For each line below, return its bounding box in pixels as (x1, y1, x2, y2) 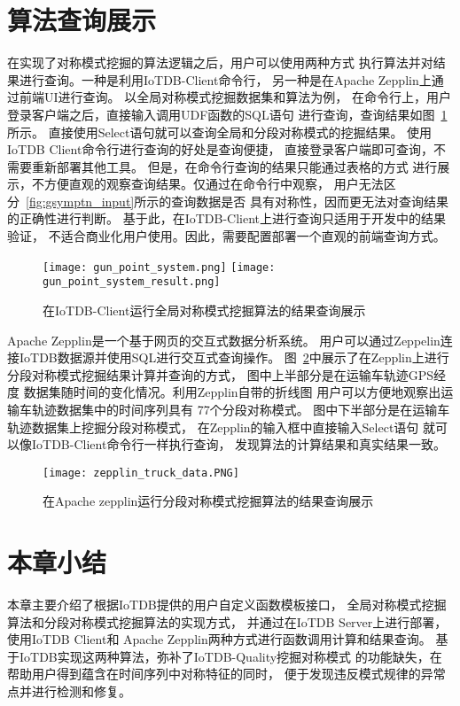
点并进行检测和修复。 (7, 682, 131, 701)
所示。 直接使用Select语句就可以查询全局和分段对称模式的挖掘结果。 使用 (7, 122, 433, 141)
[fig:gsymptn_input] (26, 191, 135, 210)
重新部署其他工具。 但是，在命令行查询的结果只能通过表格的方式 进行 (31, 157, 438, 175)
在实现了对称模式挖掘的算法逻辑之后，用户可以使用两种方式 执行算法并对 (7, 53, 433, 72)
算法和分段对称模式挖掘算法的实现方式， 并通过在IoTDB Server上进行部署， (7, 612, 448, 631)
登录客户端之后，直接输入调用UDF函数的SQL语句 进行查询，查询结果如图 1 (7, 105, 448, 123)
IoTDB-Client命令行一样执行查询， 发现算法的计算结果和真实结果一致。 (31, 435, 447, 454)
